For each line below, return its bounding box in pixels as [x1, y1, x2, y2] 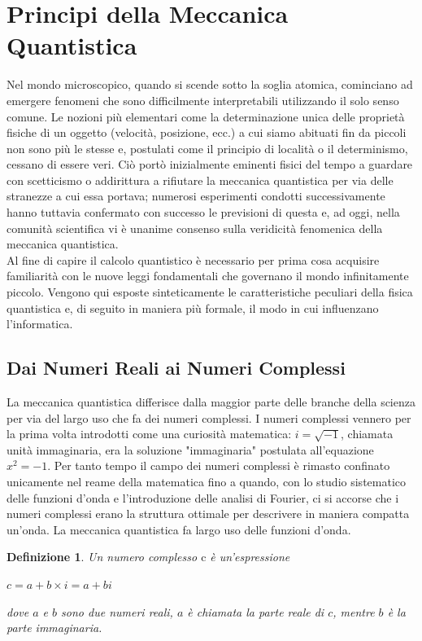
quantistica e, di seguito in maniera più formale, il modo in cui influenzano [7, 299, 379, 316]
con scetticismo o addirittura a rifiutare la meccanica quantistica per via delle [7, 171, 394, 188]
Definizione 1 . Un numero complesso [7, 548, 198, 565]
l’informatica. [7, 315, 73, 332]
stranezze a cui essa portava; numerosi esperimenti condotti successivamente [7, 187, 385, 204]
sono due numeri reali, [61, 603, 173, 620]
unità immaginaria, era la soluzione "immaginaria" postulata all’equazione [7, 441, 374, 458]
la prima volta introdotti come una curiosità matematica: [7, 425, 292, 442]
